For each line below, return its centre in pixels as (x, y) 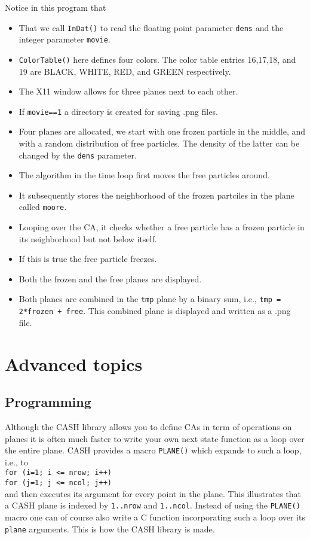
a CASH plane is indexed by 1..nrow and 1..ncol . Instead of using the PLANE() (153, 505)
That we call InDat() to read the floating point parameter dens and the (151, 27)
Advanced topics (74, 363)
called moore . (43, 207)
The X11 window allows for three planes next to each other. (128, 91)
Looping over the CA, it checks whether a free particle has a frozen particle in (162, 227)
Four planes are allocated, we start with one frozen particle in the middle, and (162, 131)
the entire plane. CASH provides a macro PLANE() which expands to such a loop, (153, 450)
